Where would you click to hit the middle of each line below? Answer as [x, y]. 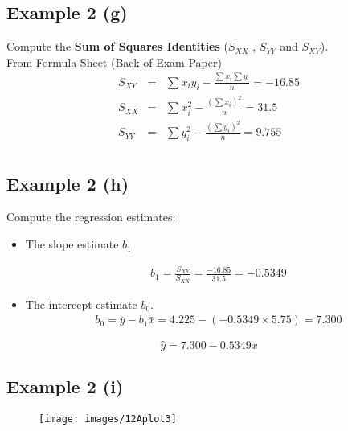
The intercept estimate [81, 304]
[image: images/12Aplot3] [108, 419]
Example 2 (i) [65, 386]
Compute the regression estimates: [91, 217]
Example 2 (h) [68, 183]
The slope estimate [72, 244]
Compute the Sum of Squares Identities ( [117, 46]
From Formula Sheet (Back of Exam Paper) [114, 62]
